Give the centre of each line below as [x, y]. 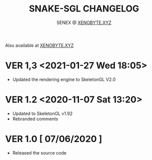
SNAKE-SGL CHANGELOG [84, 9]
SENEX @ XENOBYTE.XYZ [84, 22]
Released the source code [39, 152]
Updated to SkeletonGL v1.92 [42, 113]
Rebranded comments [35, 118]
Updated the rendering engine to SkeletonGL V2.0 [64, 79]
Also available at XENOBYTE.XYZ [39, 45]
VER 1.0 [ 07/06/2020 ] [54, 139]
